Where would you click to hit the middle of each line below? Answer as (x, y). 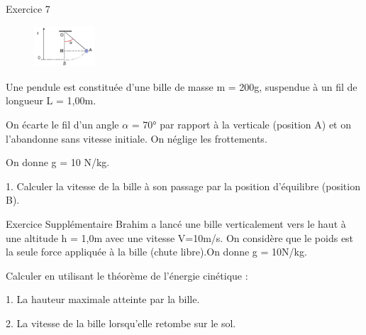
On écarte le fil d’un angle (62, 124)
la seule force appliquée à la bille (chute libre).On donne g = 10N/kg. (156, 252)
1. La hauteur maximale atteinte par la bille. (103, 299)
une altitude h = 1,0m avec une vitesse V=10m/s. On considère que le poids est (180, 237)
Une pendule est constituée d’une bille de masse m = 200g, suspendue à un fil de (182, 86)
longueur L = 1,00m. (51, 100)
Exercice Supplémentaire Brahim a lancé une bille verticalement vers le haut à (176, 223)
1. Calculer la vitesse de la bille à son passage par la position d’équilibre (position (183, 186)
